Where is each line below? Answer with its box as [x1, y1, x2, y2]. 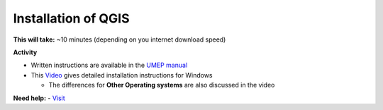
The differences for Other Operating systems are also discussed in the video [48, 81, 275, 90]
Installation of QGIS [13, 11, 131, 26]
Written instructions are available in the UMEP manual [30, 61, 188, 70]
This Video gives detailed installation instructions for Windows [30, 71, 213, 79]
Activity [13, 48, 38, 56]
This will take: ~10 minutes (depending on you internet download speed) [13, 35, 226, 44]
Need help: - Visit [13, 94, 65, 102]
